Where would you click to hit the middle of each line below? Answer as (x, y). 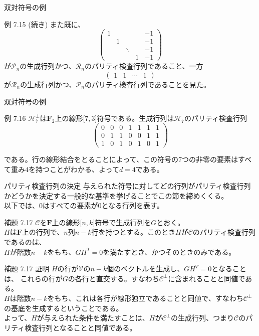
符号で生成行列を (123, 222)
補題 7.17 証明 (27, 269)
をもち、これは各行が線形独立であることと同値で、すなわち (145, 298)
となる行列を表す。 (133, 205)
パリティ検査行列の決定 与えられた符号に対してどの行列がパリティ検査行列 (127, 186)
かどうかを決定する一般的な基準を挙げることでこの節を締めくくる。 (116, 195)
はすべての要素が (70, 205)
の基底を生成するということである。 (64, 308)
